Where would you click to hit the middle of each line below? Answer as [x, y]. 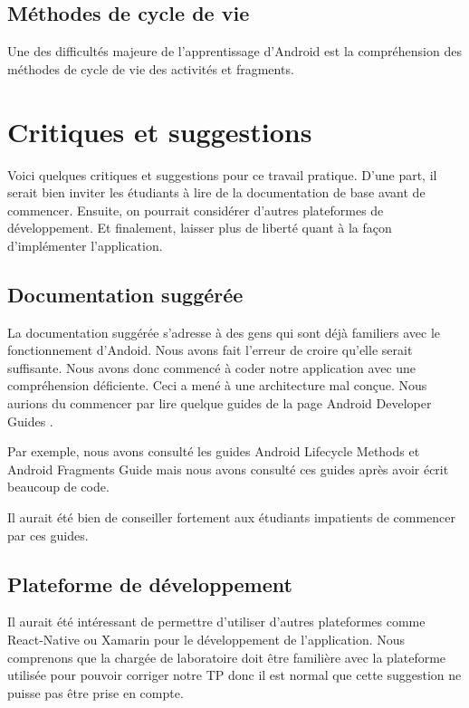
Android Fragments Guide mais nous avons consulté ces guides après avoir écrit [228, 469]
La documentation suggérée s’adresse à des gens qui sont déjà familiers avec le [224, 332]
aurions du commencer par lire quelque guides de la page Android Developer [220, 403]
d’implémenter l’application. [85, 245]
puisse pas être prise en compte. [96, 692]
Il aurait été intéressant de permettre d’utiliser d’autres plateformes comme [216, 622]
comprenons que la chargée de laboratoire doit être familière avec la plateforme [227, 657]
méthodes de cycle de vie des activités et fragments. [151, 68]
